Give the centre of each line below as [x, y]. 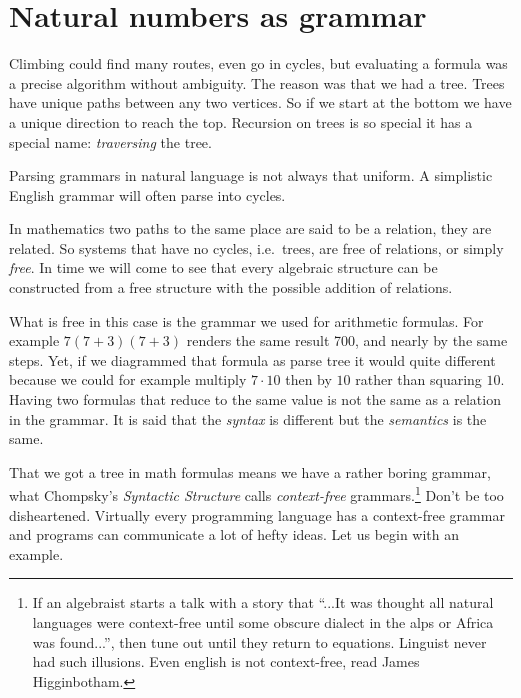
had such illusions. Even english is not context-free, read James [226, 661]
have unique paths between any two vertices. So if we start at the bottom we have [260, 102]
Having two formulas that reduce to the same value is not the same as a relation [255, 399]
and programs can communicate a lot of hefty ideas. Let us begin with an [234, 534]
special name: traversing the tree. [110, 141]
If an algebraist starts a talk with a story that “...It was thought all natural [263, 602]
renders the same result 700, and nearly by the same [347, 340]
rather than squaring [418, 379]
